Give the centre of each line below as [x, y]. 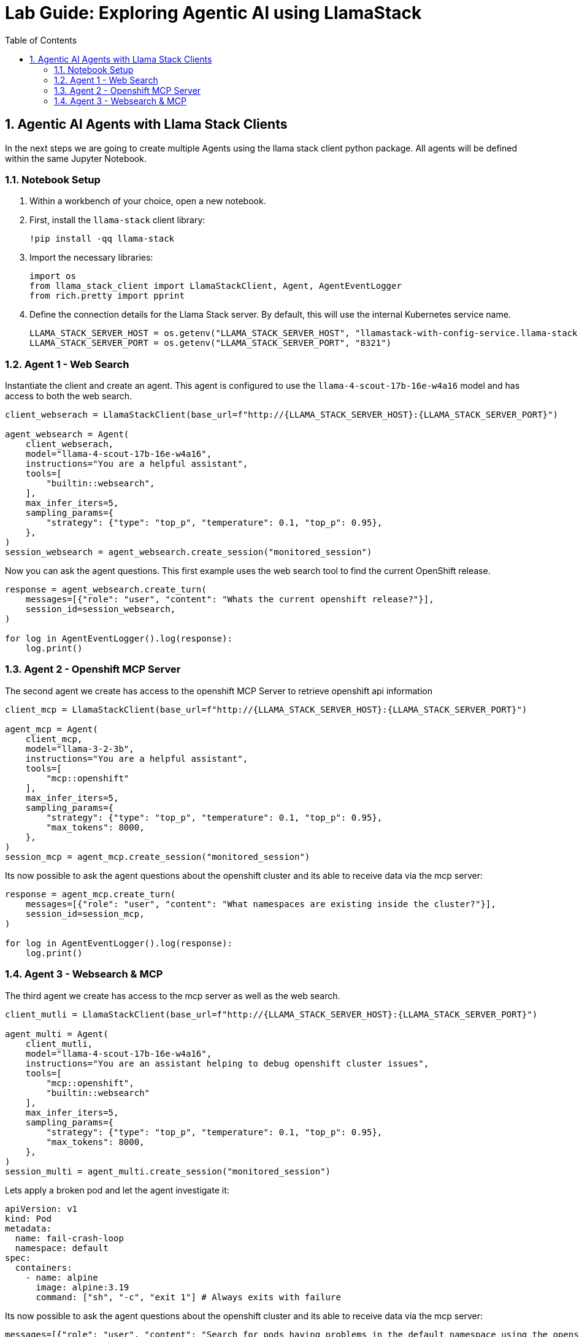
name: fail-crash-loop [69, 1238]
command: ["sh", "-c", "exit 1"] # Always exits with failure [188, 1297]
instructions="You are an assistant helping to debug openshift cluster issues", [227, 1063]
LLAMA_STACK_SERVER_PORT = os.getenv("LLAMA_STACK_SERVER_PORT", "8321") [211, 343]
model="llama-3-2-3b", [80, 749]
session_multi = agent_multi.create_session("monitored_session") [168, 1171]
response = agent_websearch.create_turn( [106, 590]
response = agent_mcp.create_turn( [90, 894]
